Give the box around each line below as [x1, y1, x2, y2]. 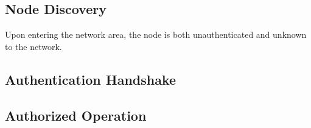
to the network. [5, 40, 62, 52]
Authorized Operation [5, 105, 147, 124]
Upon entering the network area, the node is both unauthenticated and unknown [5, 28, 307, 41]
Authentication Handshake [5, 69, 176, 88]
